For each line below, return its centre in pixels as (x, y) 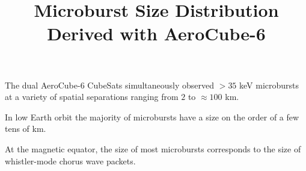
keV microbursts (269, 85)
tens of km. (26, 129)
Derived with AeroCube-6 (156, 33)
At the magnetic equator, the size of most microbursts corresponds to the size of (153, 148)
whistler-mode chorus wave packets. (70, 160)
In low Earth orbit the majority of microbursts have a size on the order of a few (152, 117)
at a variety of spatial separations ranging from (92, 97)
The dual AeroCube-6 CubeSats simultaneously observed (110, 85)
